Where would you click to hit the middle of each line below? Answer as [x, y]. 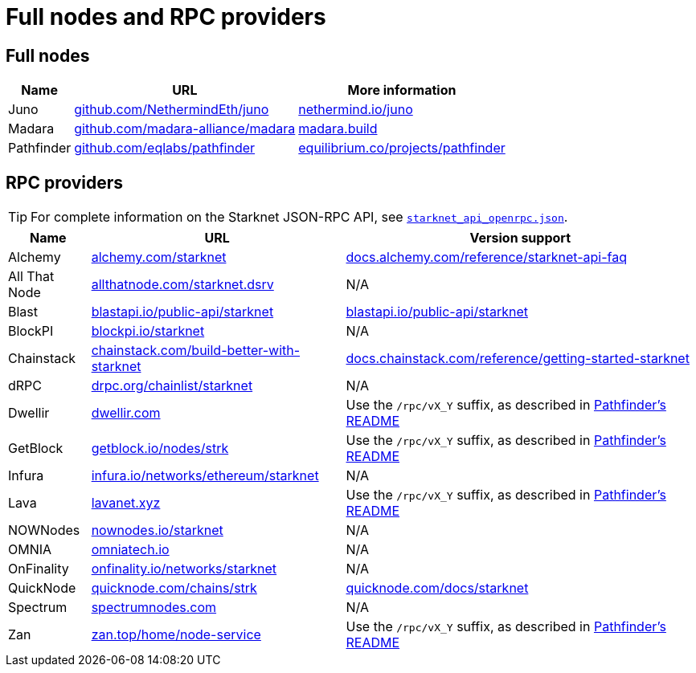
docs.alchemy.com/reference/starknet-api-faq [487, 257]
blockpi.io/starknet [148, 331]
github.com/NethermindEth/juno [172, 110]
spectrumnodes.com [154, 608]
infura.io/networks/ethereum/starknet [205, 476]
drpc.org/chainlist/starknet [172, 386]
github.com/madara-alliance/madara [185, 129]
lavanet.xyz [126, 503]
